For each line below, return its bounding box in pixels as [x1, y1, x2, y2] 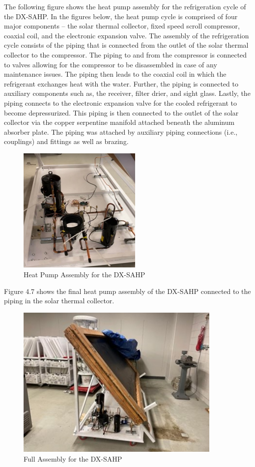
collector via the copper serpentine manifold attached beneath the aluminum [4, 117, 235, 127]
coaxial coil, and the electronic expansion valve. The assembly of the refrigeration [4, 30, 249, 40]
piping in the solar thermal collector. [4, 295, 114, 306]
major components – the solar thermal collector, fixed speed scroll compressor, [4, 21, 240, 31]
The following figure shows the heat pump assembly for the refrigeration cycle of [4, 1, 246, 11]
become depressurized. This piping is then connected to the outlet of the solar [4, 107, 239, 117]
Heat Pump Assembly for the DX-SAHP [24, 269, 145, 280]
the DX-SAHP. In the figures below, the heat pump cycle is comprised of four [4, 11, 238, 21]
